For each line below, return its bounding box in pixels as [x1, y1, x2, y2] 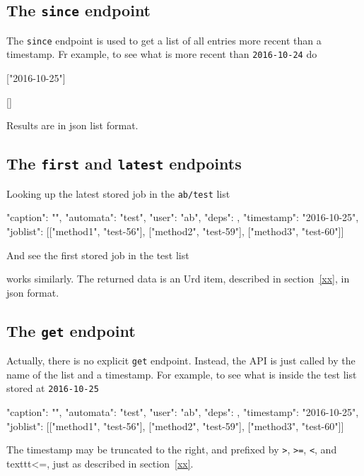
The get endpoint [6, 319, 136, 341]
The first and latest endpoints [6, 153, 242, 174]
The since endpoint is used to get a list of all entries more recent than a [6, 32, 322, 47]
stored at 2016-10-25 [6, 381, 99, 395]
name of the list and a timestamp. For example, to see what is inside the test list [6, 367, 357, 381]
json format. [6, 285, 59, 299]
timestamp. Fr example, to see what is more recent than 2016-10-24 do [6, 47, 317, 61]
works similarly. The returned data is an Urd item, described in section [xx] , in [6, 271, 350, 286]
